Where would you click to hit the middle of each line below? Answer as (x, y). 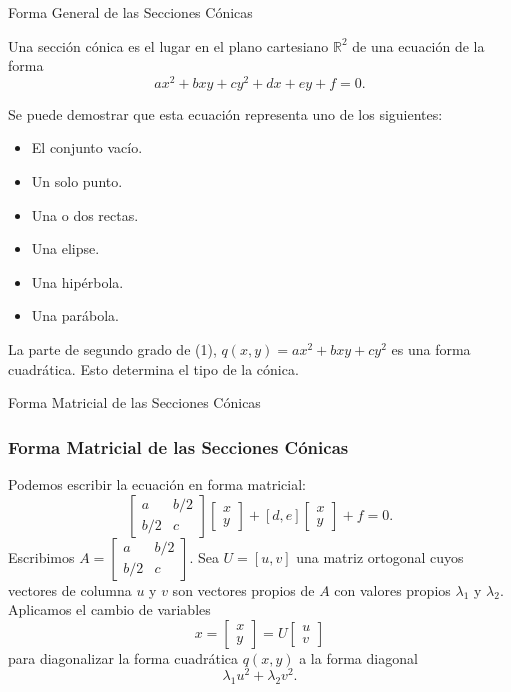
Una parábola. (75, 315)
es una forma (431, 349)
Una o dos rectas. (85, 214)
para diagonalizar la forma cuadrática (123, 657)
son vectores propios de (243, 589)
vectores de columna (70, 589)
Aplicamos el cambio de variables (109, 609)
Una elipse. (65, 248)
